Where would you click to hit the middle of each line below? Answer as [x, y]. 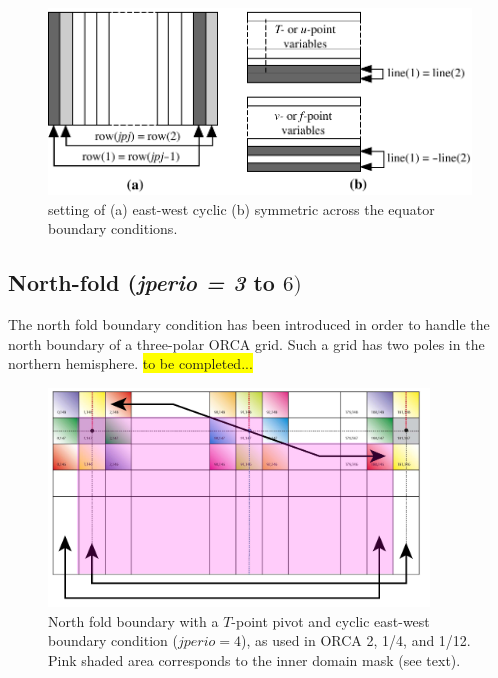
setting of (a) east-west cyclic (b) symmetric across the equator [241, 208]
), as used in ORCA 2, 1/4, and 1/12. [355, 640]
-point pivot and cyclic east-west [330, 620]
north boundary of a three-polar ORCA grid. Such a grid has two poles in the [246, 343]
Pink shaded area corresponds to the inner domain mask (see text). [254, 659]
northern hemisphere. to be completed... [130, 363]
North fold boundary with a [133, 620]
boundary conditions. [113, 228]
